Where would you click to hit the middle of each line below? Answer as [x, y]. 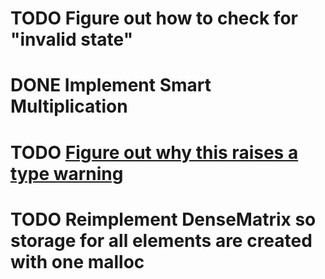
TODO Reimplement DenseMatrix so [163, 219]
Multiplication [69, 106]
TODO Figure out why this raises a [154, 152]
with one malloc [77, 261]
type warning [67, 173]
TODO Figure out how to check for [154, 18]
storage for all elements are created [161, 240]
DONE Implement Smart [111, 85]
